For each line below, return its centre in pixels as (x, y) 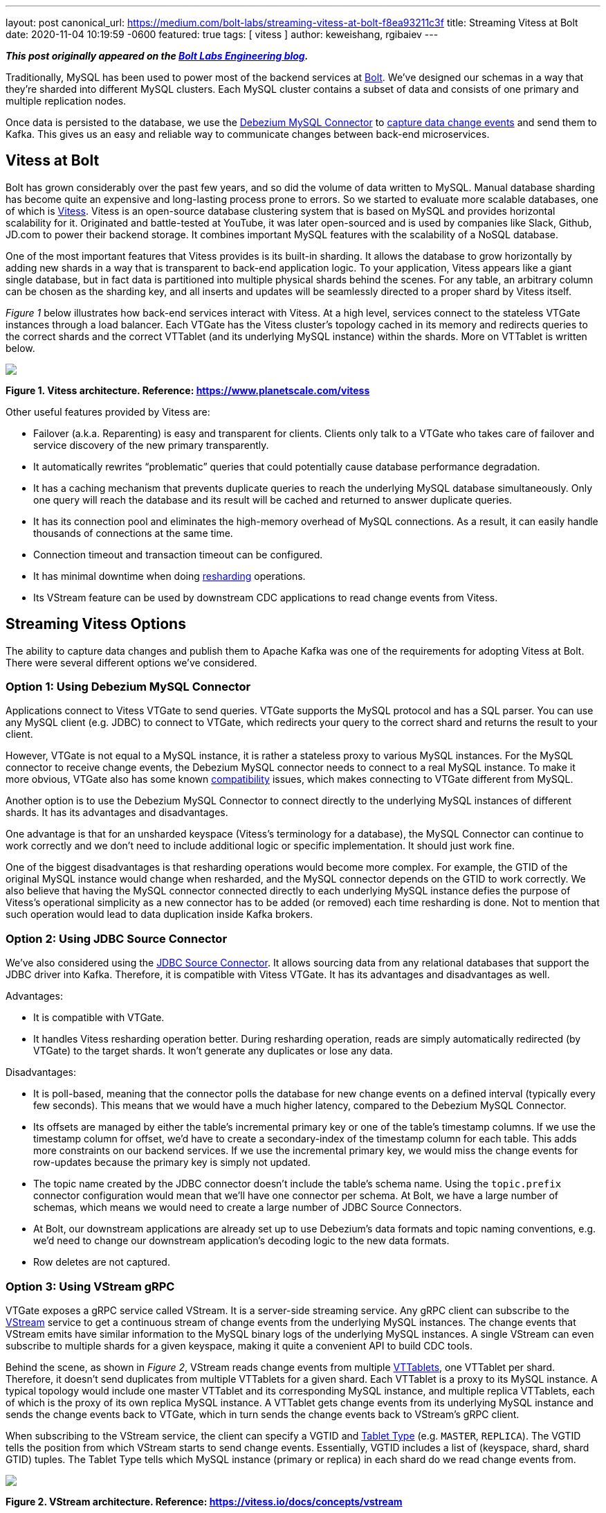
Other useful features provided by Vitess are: (108, 412)
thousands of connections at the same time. (133, 533)
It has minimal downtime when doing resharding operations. (169, 576)
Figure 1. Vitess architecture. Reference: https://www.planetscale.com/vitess (188, 390)
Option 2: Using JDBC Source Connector (117, 938)
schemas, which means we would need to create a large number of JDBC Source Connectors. (248, 1207)
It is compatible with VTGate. (99, 1018)
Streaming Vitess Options (96, 624)
